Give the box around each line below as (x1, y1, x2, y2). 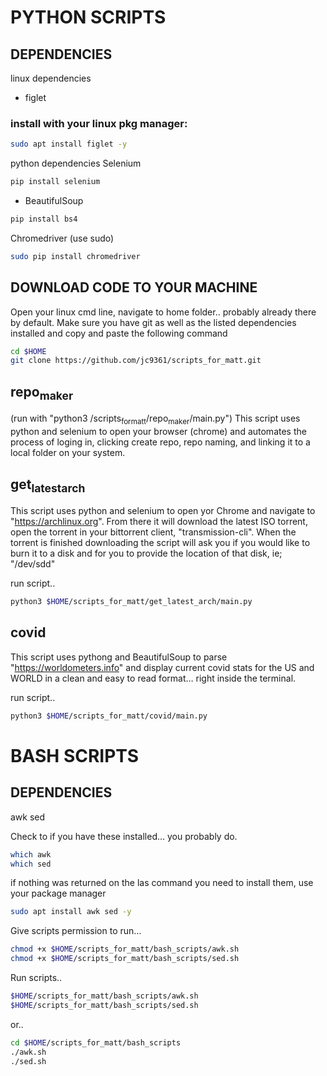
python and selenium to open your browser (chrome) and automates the (10, 426, 307, 438)
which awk (10, 849, 52, 860)
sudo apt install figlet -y (10, 139, 128, 150)
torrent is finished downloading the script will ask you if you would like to (10, 537, 311, 549)
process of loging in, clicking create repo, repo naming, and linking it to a (10, 436, 311, 448)
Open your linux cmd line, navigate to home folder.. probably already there (10, 306, 317, 318)
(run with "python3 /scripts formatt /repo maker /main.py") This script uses (10, 412, 301, 427)
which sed (10, 859, 52, 869)
